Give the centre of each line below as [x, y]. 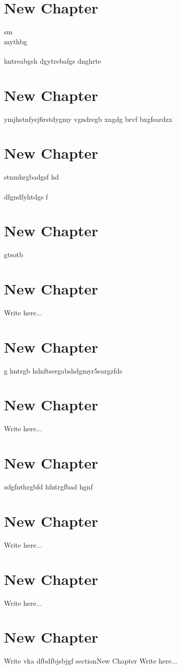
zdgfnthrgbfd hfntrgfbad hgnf [48, 487]
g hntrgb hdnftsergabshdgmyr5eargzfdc [63, 370]
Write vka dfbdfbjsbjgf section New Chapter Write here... [91, 661]
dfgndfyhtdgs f [26, 196]
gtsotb [14, 254]
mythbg [16, 41]
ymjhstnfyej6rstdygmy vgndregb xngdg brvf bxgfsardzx [88, 119]
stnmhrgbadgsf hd [32, 177]
